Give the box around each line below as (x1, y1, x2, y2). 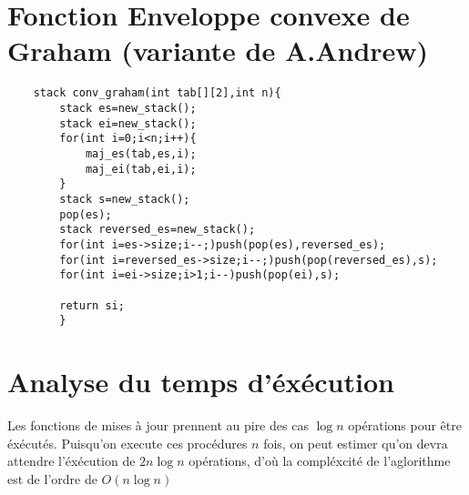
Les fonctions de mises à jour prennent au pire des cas (7, 415, 309, 434)
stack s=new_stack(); (59, 192, 190, 206)
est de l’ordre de (7, 469, 97, 488)
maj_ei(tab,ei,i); (85, 162, 197, 176)
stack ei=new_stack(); (59, 116, 197, 130)
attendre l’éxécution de (7, 451, 136, 470)
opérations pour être (348, 415, 462, 434)
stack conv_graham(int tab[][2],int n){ (33, 86, 281, 100)
